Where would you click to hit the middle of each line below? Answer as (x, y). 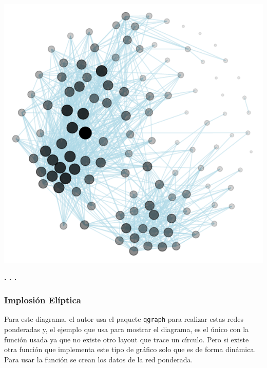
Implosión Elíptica (43, 300)
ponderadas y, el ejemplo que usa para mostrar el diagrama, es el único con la (127, 329)
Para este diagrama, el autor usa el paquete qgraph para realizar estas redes (124, 319)
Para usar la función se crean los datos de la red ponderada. (99, 359)
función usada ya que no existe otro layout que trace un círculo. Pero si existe (127, 339)
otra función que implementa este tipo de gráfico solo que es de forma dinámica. (130, 349)
